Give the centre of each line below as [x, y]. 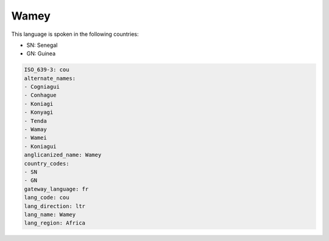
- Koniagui [40, 146]
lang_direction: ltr [55, 206]
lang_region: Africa [55, 223]
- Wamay [35, 130]
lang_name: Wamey [50, 214]
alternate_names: [50, 78]
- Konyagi [39, 112]
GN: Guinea [41, 54]
